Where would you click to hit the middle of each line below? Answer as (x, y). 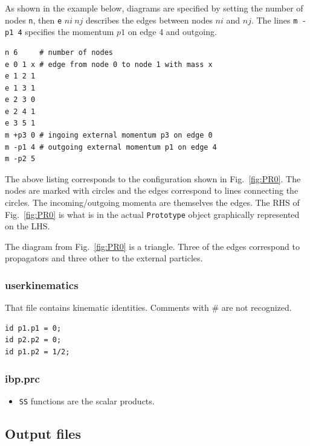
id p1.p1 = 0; (33, 328)
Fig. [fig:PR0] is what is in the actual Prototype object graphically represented (152, 214)
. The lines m (274, 20)
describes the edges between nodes (149, 20)
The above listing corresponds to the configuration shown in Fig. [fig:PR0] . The (153, 178)
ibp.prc (22, 378)
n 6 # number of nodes (59, 52)
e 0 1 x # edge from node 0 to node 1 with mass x (109, 64)
